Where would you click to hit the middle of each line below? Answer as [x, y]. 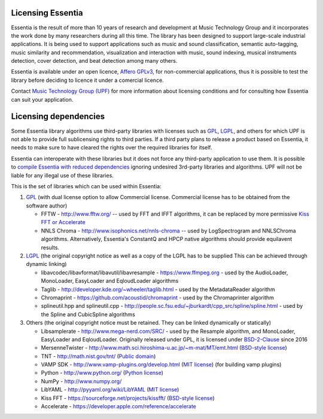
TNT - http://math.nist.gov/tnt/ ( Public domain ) [98, 356]
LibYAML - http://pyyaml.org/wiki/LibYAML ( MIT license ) [110, 390]
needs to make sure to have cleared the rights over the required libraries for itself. [112, 148]
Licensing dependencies [58, 117]
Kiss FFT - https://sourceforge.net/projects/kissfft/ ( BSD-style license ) [128, 398]
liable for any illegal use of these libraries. [62, 175]
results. [50, 247]
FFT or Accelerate [63, 222]
